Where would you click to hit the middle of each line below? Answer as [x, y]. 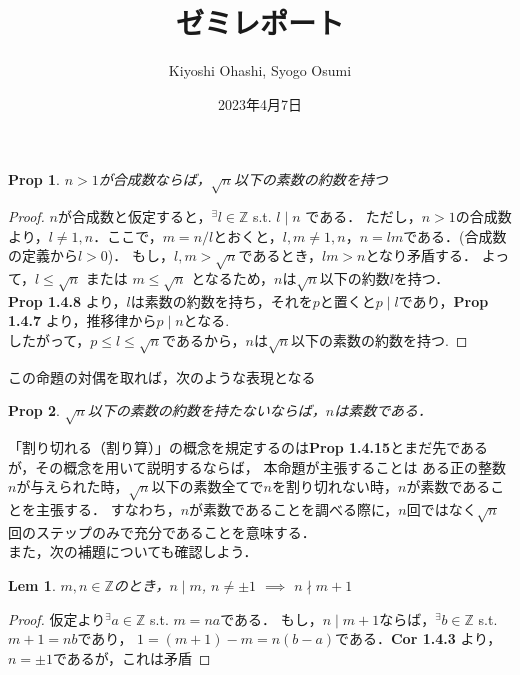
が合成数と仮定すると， [134, 216]
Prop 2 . [34, 410]
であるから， [204, 339]
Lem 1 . [32, 585]
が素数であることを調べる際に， [294, 509]
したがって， [49, 339]
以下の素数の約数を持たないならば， [206, 410]
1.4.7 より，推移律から [82, 320]
